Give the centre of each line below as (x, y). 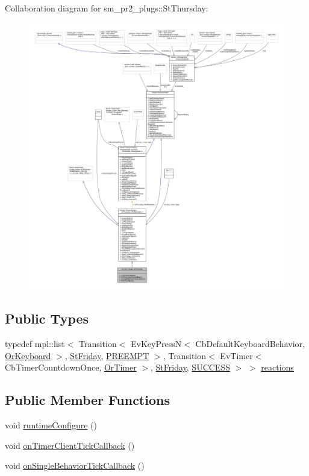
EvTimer (236, 355)
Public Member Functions (87, 400)
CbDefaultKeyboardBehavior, (250, 343)
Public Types (47, 318)
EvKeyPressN (156, 343)
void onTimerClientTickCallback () (70, 445)
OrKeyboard (28, 355)
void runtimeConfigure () (51, 424)
